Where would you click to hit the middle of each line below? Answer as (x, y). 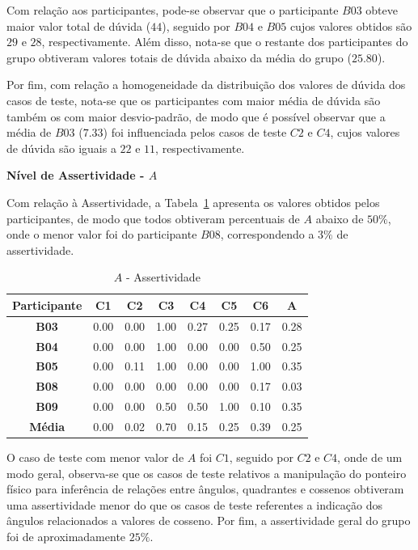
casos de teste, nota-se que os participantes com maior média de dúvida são (194, 100)
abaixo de (340, 218)
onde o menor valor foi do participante (102, 234)
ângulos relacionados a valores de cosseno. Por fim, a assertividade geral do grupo (209, 520)
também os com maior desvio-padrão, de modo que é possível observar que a (196, 116)
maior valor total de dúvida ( (79, 25)
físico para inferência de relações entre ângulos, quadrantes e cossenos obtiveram (205, 489)
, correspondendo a (267, 234)
